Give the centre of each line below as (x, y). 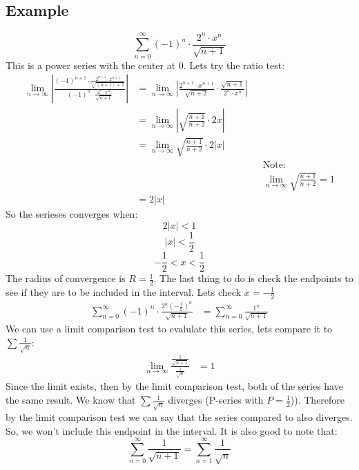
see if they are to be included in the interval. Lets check (124, 291)
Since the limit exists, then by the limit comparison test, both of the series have (174, 386)
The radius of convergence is (66, 278)
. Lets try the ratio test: (234, 65)
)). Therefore (318, 400)
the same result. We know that (71, 400)
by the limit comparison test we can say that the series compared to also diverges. (179, 417)
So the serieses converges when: (72, 214)
